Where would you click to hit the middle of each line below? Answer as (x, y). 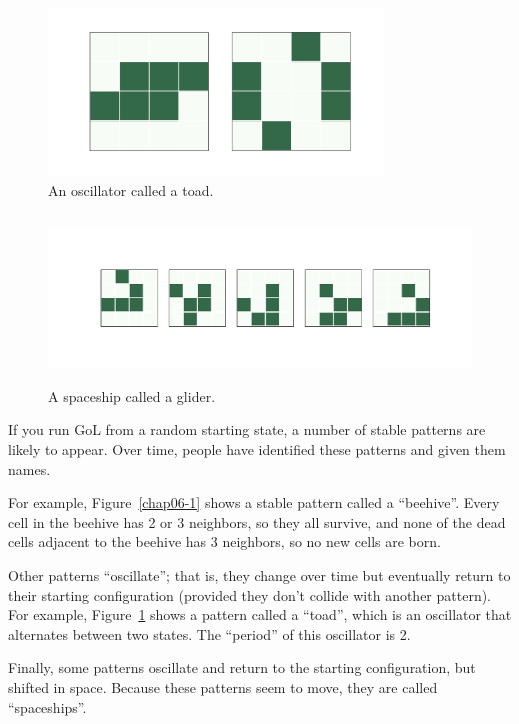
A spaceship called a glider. (132, 395)
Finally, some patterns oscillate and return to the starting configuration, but (242, 667)
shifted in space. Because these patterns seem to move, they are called (223, 686)
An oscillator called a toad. (131, 189)
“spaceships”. (47, 706)
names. (29, 468)
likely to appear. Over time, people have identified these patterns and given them (257, 448)
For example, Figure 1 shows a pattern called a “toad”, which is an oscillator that (260, 614)
